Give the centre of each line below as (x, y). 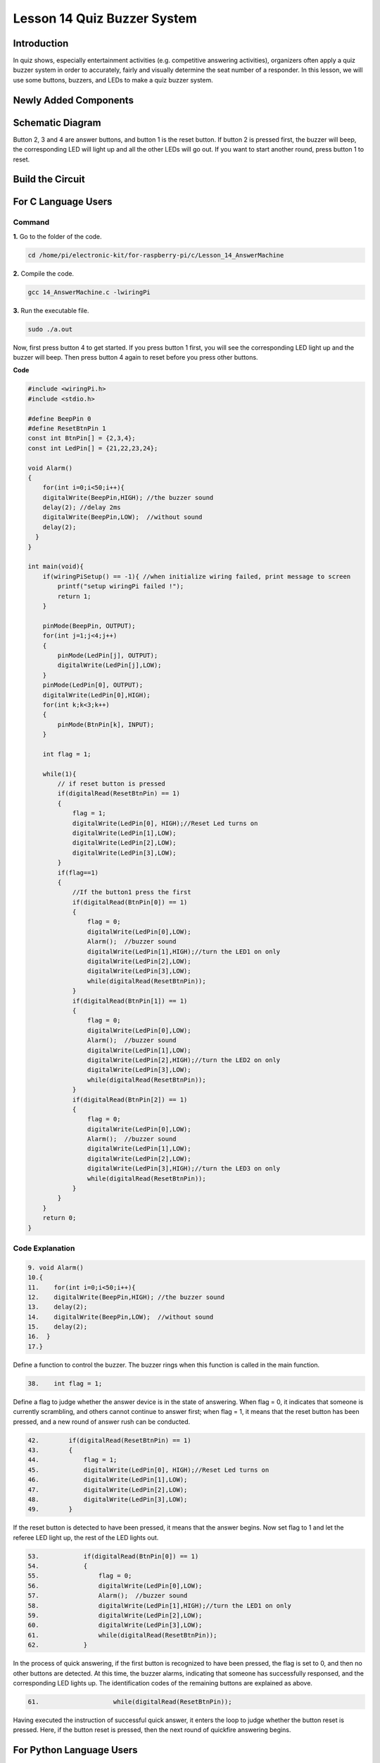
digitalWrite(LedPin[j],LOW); (109, 665)
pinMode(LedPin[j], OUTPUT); (108, 655)
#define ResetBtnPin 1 (67, 428)
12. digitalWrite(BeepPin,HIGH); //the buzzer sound (126, 1297)
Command (31, 222)
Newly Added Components (73, 100)
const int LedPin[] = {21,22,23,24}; (93, 448)
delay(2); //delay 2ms (82, 507)
